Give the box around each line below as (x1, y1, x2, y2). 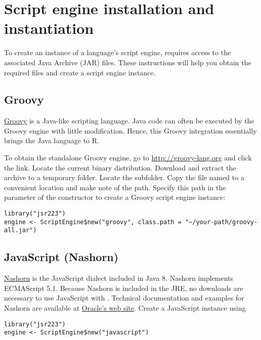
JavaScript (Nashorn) (4, 249, 119, 265)
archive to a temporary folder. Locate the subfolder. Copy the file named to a (4, 172, 244, 183)
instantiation (4, 18, 94, 38)
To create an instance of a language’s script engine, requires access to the (4, 47, 231, 58)
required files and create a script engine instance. (4, 67, 156, 77)
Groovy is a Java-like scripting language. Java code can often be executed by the (4, 115, 254, 126)
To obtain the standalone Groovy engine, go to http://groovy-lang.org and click (4, 152, 252, 163)
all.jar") (4, 227, 37, 234)
